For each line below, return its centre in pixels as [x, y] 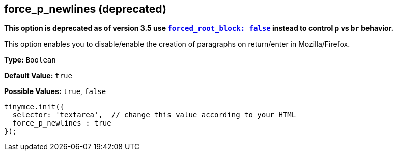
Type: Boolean [30, 60]
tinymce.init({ [34, 107]
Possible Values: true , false [55, 91]
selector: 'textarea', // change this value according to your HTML [154, 115]
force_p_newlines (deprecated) [85, 9]
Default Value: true [38, 76]
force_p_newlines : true [62, 123]
